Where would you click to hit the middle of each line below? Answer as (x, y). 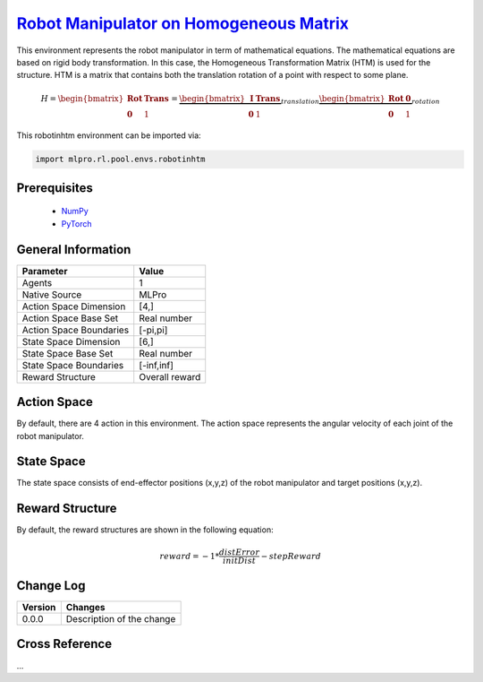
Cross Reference (64, 644)
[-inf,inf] (157, 365)
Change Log (51, 586)
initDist (239, 561)
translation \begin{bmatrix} (333, 99)
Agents (37, 282)
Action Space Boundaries (76, 330)
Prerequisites (55, 188)
